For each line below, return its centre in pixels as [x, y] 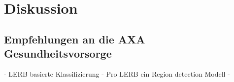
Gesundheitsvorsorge [58, 53]
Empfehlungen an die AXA [75, 39]
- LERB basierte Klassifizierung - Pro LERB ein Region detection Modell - [117, 73]
